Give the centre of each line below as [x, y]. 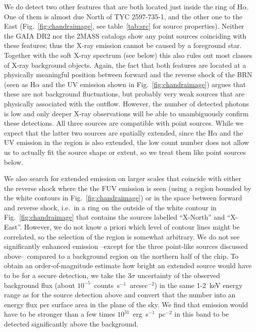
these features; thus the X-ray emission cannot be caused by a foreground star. [123, 45]
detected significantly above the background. [71, 324]
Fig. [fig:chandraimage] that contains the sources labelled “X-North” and [114, 217]
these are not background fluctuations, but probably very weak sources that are [124, 94]
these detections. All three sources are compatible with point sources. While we [124, 123]
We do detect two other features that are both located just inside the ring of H [123, 6]
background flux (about [39, 285]
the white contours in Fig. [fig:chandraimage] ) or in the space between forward [123, 198]
